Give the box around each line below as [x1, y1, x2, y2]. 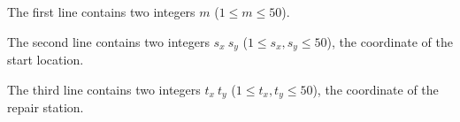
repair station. [7, 98, 84, 117]
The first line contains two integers [7, 3, 195, 20]
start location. [7, 50, 84, 69]
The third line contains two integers [7, 80, 201, 98]
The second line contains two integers [7, 32, 210, 50]
